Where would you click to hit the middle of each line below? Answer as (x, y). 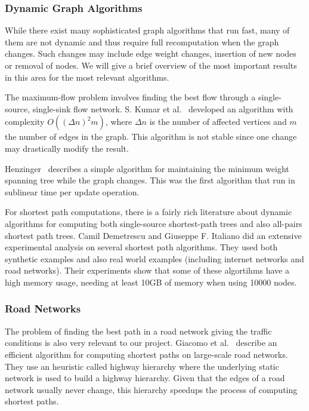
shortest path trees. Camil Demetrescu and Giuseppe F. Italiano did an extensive (153, 235)
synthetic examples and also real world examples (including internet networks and (154, 258)
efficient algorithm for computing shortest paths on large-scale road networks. (146, 354)
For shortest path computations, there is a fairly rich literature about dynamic (149, 212)
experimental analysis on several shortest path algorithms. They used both (141, 247)
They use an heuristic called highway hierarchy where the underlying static (142, 366)
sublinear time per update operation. (72, 191)
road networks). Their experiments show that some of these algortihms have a (147, 270)
